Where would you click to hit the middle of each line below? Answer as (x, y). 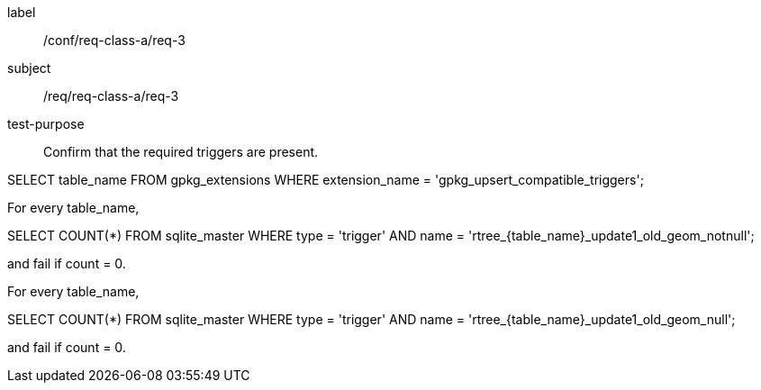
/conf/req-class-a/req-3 (114, 40)
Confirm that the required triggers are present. (181, 152)
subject (29, 68)
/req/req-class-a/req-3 (111, 96)
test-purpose (46, 124)
